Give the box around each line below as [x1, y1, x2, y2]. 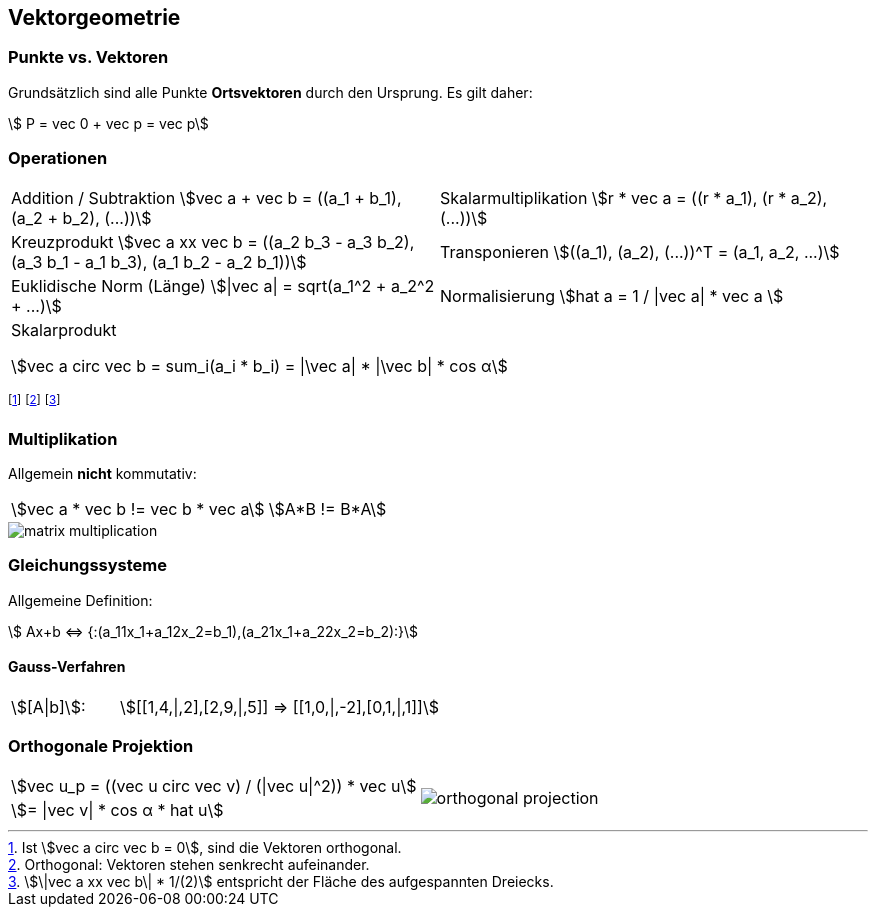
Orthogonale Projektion [8, 736, 194, 757]
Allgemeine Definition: [8, 591, 153, 609]
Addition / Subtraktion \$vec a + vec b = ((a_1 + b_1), [11, 187, 402, 208]
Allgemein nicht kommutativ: [8, 464, 197, 482]
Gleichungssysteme [8, 555, 167, 576]
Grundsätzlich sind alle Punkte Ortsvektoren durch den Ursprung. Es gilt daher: [8, 83, 533, 101]
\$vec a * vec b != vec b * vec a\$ [11, 498, 265, 519]
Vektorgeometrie [8, 5, 181, 30]
